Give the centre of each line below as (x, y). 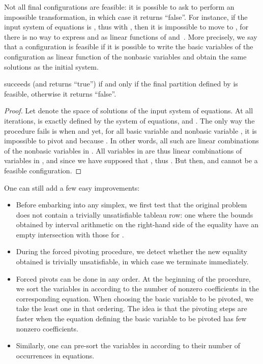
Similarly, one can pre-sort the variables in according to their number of (128, 345)
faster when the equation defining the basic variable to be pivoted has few (131, 318)
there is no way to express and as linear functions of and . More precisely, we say (131, 36)
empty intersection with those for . (70, 234)
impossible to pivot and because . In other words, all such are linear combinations (131, 141)
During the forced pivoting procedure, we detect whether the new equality (132, 251)
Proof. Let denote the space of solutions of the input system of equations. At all (129, 111)
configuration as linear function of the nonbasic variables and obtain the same (125, 56)
